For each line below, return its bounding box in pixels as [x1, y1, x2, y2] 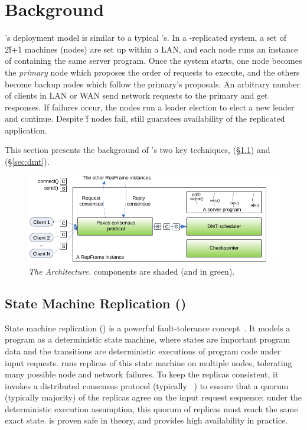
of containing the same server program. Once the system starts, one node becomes [5, 54, 302, 67]
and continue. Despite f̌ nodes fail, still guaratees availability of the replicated [5, 112, 285, 125]
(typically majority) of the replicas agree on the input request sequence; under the [5, 391, 302, 403]
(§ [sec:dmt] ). [5, 155, 50, 168]
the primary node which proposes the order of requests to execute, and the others [5, 66, 300, 78]
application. [5, 123, 47, 136]
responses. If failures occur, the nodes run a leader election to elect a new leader [5, 100, 295, 113]
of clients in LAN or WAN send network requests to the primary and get [5, 89, 268, 102]
